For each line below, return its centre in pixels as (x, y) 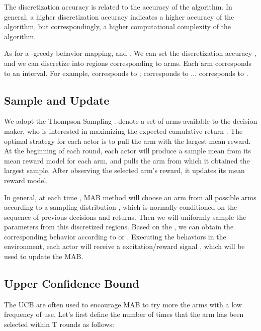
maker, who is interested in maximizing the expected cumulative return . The (123, 131)
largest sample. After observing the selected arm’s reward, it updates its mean (124, 170)
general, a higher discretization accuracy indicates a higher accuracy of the (119, 16)
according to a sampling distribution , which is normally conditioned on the (121, 207)
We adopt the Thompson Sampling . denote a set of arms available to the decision (131, 121)
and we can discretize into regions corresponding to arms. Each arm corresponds (128, 63)
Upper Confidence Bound (72, 283)
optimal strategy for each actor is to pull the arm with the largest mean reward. (127, 141)
